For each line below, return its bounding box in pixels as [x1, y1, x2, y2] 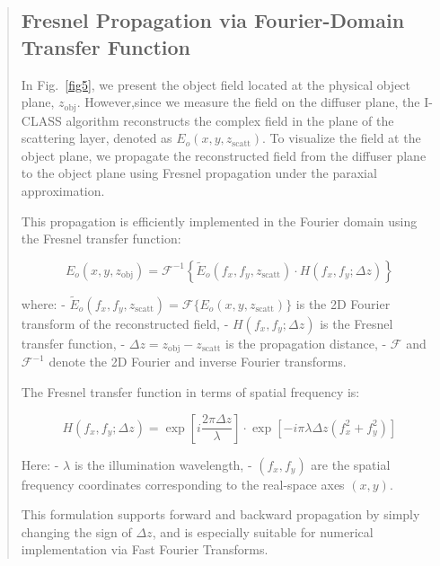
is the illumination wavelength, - [74, 455, 252, 473]
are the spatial [311, 455, 391, 473]
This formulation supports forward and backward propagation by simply [21, 505, 420, 524]
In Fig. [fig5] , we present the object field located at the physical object [21, 75, 411, 93]
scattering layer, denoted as [21, 128, 172, 147]
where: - [21, 295, 66, 314]
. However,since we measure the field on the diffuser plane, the [76, 93, 420, 111]
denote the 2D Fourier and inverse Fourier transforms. [48, 352, 347, 371]
